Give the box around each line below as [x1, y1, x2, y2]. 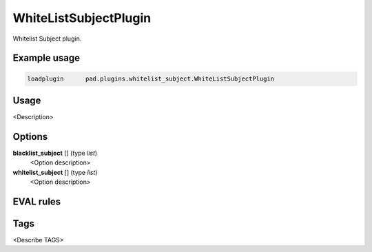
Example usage [12, 52, 81, 64]
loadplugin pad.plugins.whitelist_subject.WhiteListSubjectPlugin [27, 74, 275, 83]
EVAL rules [12, 196, 61, 207]
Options [12, 131, 48, 143]
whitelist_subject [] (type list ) [12, 168, 98, 176]
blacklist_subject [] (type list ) [12, 149, 98, 157]
